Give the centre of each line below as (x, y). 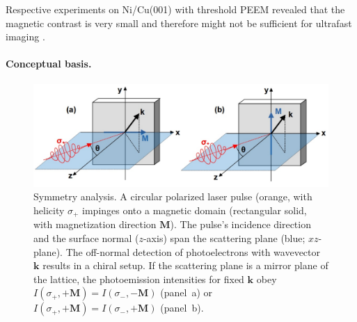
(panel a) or (187, 292)
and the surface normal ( (86, 238)
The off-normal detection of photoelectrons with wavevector (193, 251)
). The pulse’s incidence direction (240, 224)
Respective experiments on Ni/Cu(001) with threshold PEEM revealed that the (175, 9)
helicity (49, 210)
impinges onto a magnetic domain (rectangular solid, (195, 210)
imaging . (25, 37)
